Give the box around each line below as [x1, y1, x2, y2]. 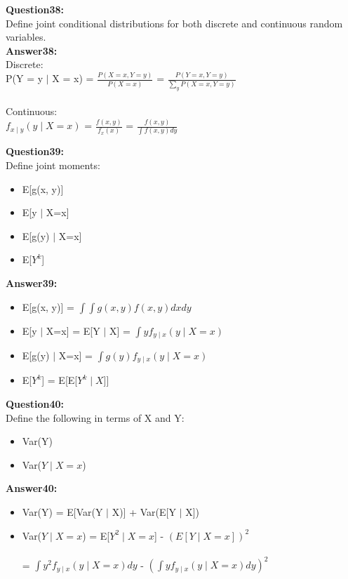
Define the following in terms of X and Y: [6, 410, 185, 425]
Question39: [6, 144, 65, 159]
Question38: [6, 2, 65, 16]
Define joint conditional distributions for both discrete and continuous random [6, 15, 343, 30]
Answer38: [6, 43, 58, 58]
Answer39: [6, 275, 58, 290]
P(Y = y [6, 71, 43, 86]
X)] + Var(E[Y [112, 505, 176, 519]
